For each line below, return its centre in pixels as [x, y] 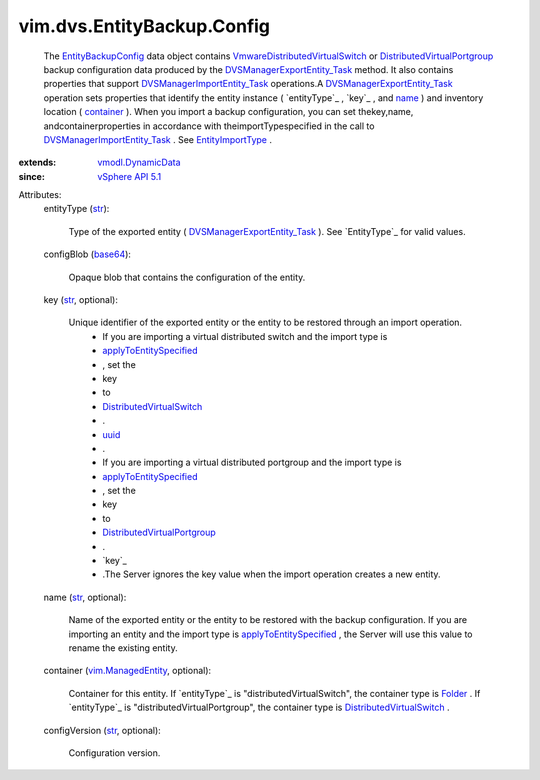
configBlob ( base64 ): [87, 254]
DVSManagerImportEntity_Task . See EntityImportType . [157, 139]
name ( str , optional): [85, 597]
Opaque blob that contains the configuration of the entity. [187, 277]
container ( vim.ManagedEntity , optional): [127, 671]
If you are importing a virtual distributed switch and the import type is [245, 336]
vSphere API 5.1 [129, 176]
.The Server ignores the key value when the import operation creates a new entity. [271, 574]
